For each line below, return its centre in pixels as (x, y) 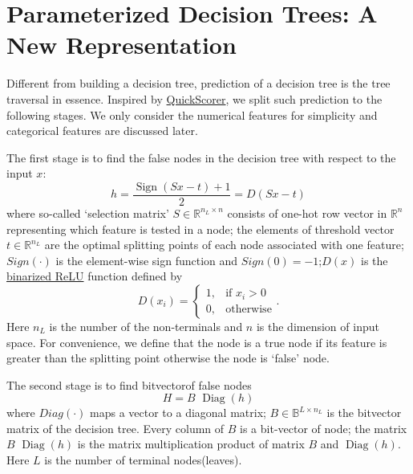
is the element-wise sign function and (147, 260)
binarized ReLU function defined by (95, 276)
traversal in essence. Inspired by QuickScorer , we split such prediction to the (194, 98)
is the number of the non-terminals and (146, 326)
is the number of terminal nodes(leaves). (143, 460)
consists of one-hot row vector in (307, 212)
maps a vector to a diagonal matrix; (178, 413)
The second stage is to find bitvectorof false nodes (129, 384)
